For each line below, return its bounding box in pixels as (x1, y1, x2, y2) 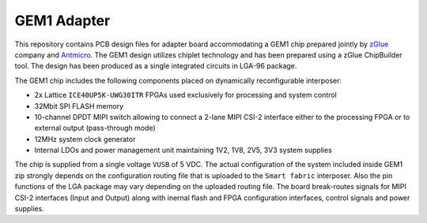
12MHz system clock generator (34, 134, 136, 143)
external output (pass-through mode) (34, 123, 156, 133)
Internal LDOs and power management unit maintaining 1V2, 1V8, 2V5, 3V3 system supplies (34, 146, 332, 155)
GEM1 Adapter (14, 12, 111, 29)
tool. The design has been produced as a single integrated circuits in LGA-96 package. (14, 61, 297, 71)
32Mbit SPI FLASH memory (34, 101, 124, 110)
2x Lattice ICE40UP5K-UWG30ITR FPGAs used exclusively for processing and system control (34, 91, 338, 100)
